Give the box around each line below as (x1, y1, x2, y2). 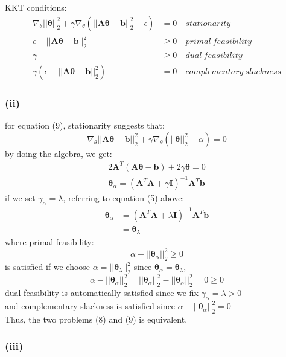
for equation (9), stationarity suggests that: (5, 119, 165, 132)
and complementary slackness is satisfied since (5, 300, 176, 312)
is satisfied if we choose (5, 260, 91, 273)
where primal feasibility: (5, 236, 94, 248)
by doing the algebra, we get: (5, 147, 112, 159)
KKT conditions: (5, 1, 67, 13)
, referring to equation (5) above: (63, 191, 185, 204)
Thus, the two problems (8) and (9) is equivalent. (5, 312, 188, 325)
